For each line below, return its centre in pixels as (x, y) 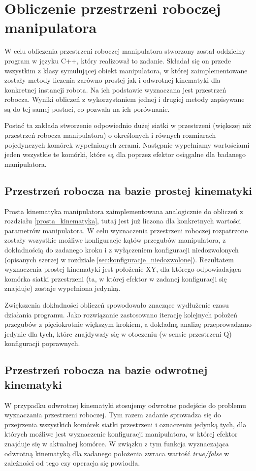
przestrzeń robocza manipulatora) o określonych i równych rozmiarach (110, 135)
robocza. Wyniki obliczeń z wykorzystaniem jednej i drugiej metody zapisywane (125, 99)
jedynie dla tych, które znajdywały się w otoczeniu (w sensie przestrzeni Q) (118, 333)
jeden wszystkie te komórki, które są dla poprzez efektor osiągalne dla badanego (125, 154)
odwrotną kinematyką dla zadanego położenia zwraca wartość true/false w (117, 453)
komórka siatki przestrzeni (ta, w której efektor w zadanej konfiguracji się (116, 278)
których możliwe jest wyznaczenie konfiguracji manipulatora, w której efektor (121, 434)
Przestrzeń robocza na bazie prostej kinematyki (128, 190)
